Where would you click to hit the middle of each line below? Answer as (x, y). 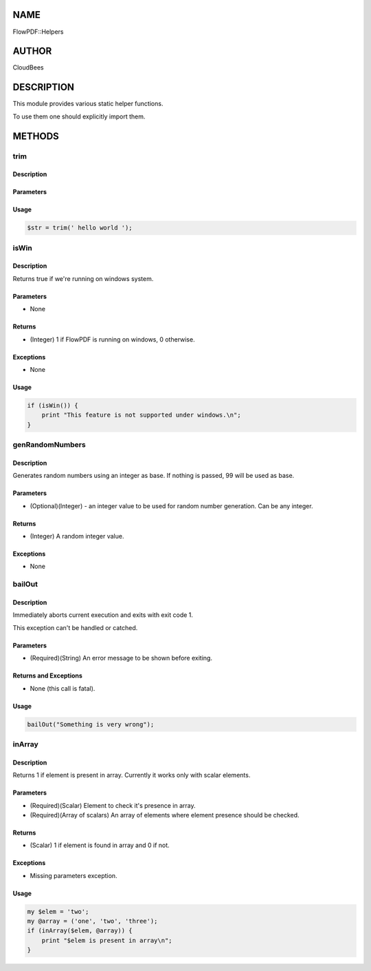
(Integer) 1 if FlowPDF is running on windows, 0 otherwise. (112, 339)
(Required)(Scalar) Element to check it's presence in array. (113, 805)
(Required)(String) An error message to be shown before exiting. (121, 658)
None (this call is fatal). (63, 688)
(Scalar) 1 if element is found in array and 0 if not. (100, 845)
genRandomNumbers (49, 445)
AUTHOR (32, 51)
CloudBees (28, 67)
